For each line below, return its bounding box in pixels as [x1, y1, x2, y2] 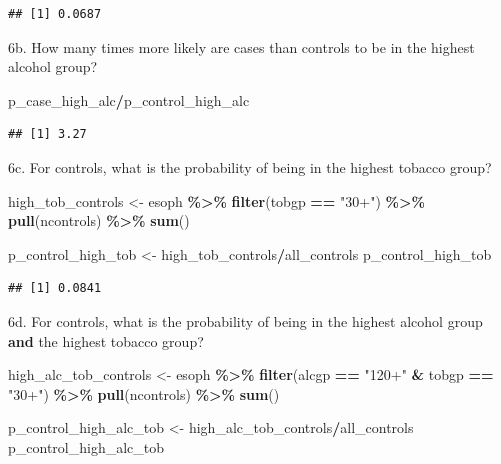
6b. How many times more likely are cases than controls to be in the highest [8, 36, 475, 57]
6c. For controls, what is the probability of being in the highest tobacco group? [8, 156, 492, 177]
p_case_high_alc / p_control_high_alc [8, 89, 250, 110]
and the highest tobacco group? [8, 330, 204, 351]
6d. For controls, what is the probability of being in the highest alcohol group [8, 310, 483, 331]
